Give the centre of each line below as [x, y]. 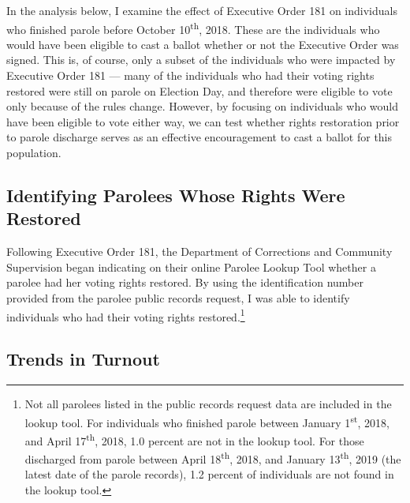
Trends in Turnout [83, 359]
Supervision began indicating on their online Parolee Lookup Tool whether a [191, 267]
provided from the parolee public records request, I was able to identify [178, 297]
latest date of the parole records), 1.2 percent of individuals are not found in [209, 474]
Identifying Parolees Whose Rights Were [176, 195]
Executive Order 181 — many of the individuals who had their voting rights [190, 75]
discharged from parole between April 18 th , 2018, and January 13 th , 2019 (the [213, 458]
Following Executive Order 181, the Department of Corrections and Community [199, 251]
